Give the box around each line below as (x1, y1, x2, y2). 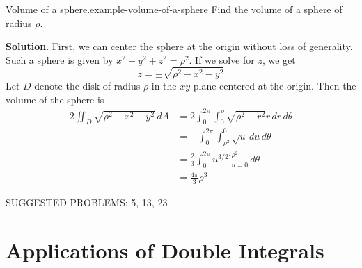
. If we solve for (189, 52, 255, 67)
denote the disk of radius (34, 78, 141, 92)
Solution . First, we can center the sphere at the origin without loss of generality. (6, 39, 353, 53)
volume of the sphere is (6, 92, 104, 106)
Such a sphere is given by (6, 52, 113, 67)
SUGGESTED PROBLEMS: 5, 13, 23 (6, 195, 168, 210)
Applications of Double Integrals (6, 235, 324, 264)
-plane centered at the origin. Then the (190, 78, 356, 92)
